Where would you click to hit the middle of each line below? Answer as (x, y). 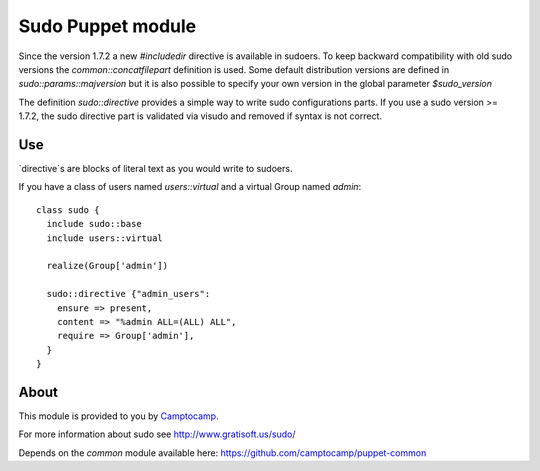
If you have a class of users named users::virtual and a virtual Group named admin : (190, 187)
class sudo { (68, 209)
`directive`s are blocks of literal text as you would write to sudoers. (155, 169)
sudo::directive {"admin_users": (128, 294)
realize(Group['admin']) (107, 266)
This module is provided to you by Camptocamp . (118, 416)
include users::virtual (105, 238)
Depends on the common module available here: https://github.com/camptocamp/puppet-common (222, 452)
